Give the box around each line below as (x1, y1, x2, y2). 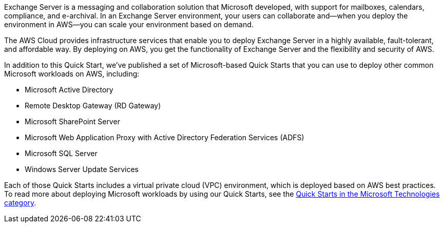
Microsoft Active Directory (25, 85, 113, 94)
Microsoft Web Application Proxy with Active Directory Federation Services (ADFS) (25, 133, 304, 142)
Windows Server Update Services (25, 165, 139, 174)
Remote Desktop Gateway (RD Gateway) (25, 101, 161, 110)
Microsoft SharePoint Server (25, 117, 120, 126)
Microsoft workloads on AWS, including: (4, 69, 140, 78)
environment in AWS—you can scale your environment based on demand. (4, 20, 254, 29)
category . (4, 198, 36, 207)
